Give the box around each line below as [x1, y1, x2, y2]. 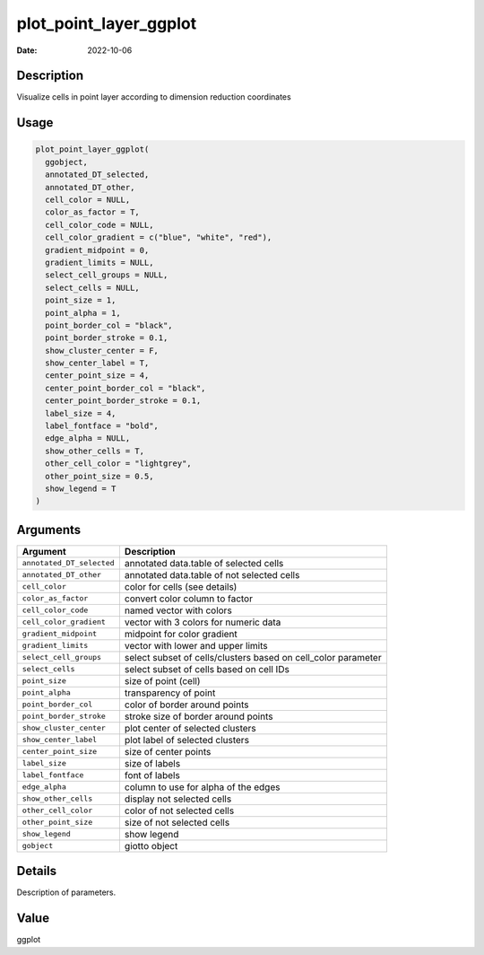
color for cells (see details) [124, 580, 238, 592]
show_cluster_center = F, [45, 346, 159, 355]
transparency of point [124, 687, 216, 699]
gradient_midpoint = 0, [45, 245, 150, 255]
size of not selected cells [124, 816, 230, 828]
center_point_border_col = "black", [45, 382, 206, 393]
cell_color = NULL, [45, 195, 131, 206]
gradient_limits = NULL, [45, 257, 154, 267]
